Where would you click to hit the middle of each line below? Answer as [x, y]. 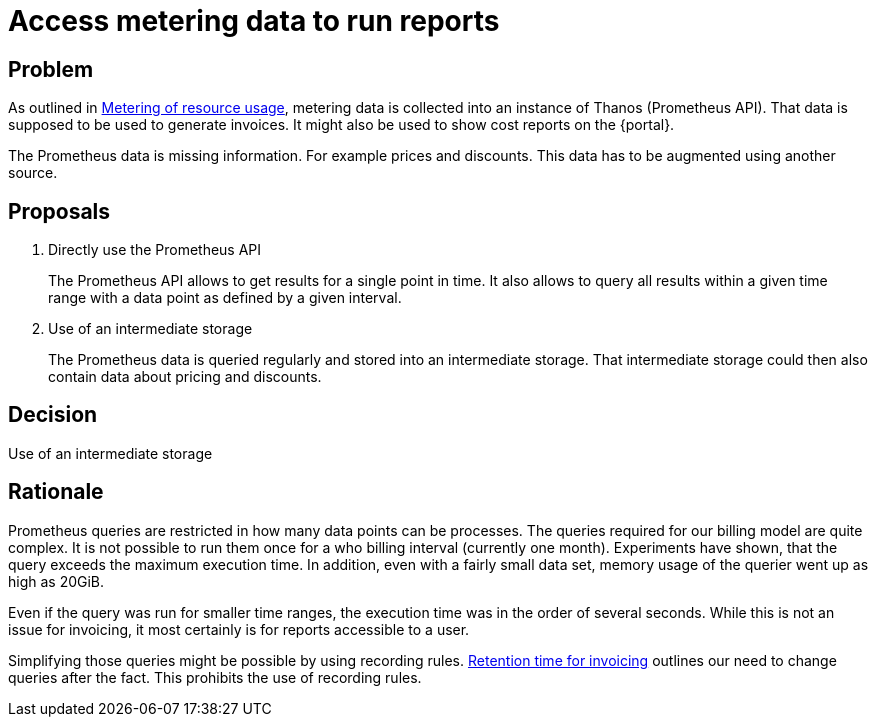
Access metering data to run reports [254, 21]
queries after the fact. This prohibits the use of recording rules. [215, 677]
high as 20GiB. [56, 581]
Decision [53, 415]
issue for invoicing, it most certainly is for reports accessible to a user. [239, 629]
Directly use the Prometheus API [155, 250]
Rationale [56, 492]
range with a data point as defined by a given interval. [225, 298]
